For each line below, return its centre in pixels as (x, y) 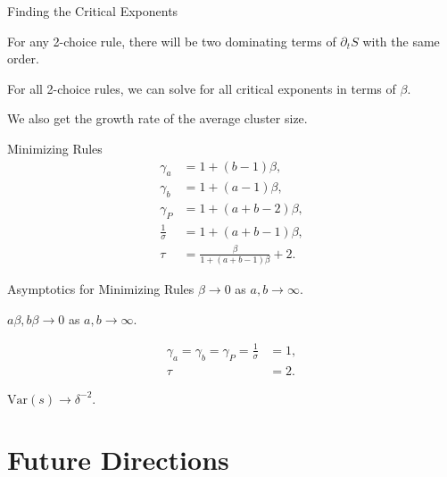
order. (23, 59)
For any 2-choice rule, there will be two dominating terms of (172, 41)
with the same (401, 41)
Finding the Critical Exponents (93, 11)
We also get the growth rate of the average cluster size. (157, 118)
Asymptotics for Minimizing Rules (101, 289)
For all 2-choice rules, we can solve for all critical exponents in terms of (202, 88)
